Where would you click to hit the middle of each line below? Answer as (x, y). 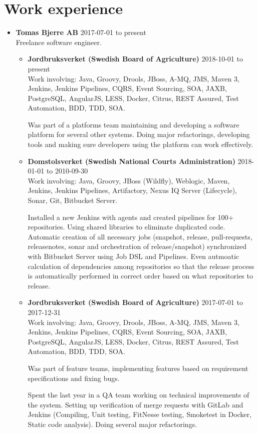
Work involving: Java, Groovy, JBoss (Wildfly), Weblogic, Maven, (129, 180)
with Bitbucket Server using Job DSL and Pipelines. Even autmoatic (134, 256)
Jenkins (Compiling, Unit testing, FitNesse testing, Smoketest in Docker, (140, 414)
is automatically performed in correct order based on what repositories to (140, 276)
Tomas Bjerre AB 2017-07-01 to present (81, 32)
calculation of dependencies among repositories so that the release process (141, 266)
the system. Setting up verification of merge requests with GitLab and (136, 404)
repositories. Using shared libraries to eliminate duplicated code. (126, 227)
